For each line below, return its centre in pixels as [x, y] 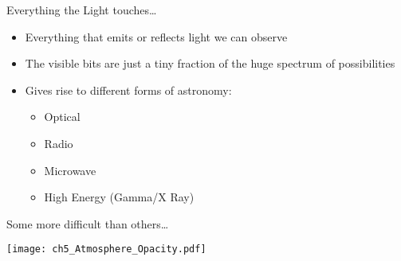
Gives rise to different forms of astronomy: [128, 90]
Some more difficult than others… [88, 223]
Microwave [70, 170]
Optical [62, 117]
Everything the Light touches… [82, 10]
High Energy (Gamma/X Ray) [119, 197]
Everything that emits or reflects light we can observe [156, 36]
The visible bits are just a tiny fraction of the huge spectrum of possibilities [210, 63]
